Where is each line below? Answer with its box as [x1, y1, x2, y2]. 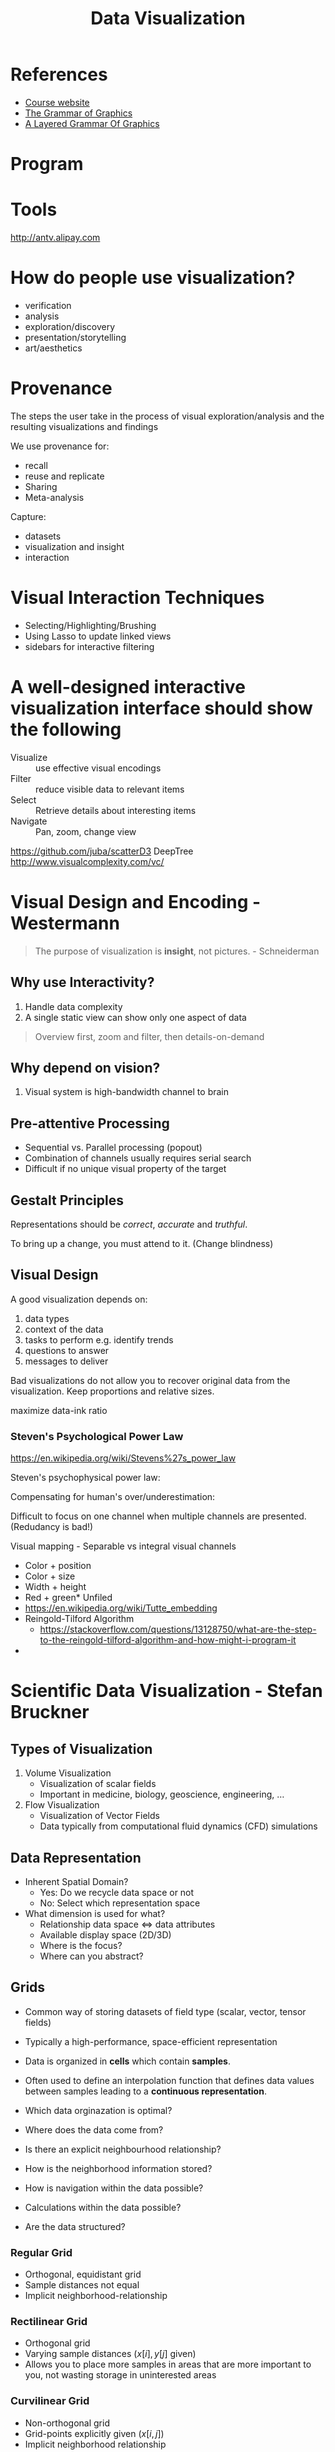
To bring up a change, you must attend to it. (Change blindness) [10, 1238, 274, 1249]
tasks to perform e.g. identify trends [24, 1333, 174, 1346]
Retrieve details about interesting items [35, 804, 197, 816]
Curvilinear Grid [10, 2394, 90, 2408]
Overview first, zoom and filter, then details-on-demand [34, 1030, 265, 1042]
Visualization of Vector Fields [39, 1810, 160, 1822]
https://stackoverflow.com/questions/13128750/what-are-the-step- [39, 1623, 317, 1636]
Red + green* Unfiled [24, 1592, 113, 1604]
